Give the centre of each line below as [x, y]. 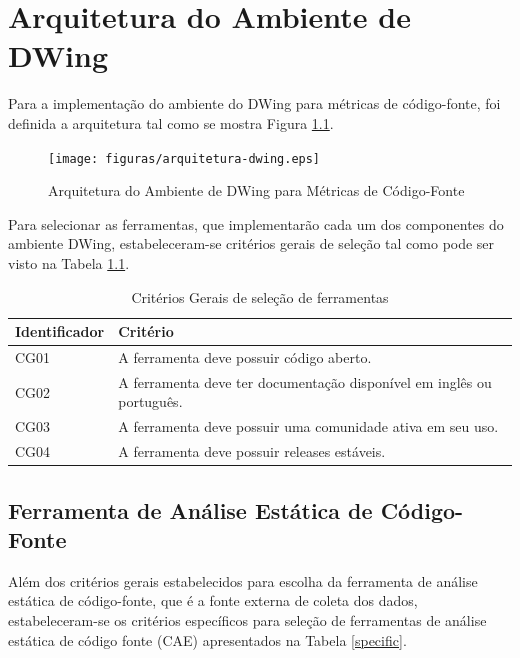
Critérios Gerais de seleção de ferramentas [260, 296]
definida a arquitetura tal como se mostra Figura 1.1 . [171, 122]
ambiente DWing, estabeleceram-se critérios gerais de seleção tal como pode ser [251, 243]
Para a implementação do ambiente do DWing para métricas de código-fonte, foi [254, 103]
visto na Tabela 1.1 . [69, 262]
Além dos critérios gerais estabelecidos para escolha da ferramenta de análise [243, 580]
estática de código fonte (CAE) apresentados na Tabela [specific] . [207, 639]
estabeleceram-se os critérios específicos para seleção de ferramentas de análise [247, 619]
